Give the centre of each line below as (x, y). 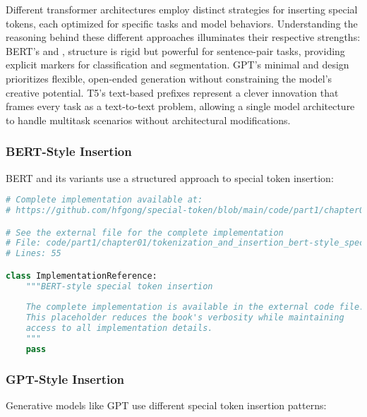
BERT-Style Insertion (69, 151)
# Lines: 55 (34, 254)
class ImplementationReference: (82, 276)
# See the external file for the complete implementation (145, 232)
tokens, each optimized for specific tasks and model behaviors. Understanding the (182, 23)
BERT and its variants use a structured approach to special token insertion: (170, 177)
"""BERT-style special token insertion (119, 286)
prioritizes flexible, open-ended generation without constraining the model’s (169, 78)
